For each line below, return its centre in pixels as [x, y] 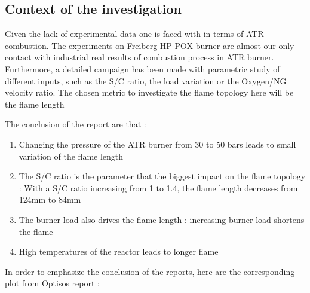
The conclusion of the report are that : [76, 124]
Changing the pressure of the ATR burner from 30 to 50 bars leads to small [157, 144]
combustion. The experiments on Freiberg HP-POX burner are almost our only [150, 45]
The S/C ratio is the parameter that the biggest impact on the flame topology [162, 176]
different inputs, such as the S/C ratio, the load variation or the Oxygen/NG [146, 80]
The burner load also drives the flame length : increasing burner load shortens [162, 219]
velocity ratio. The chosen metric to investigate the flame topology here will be [149, 92]
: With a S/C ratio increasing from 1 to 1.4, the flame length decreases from [158, 187]
